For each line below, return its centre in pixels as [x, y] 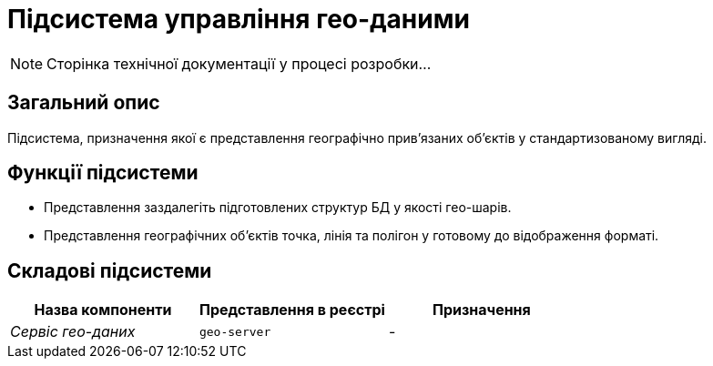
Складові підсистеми [110, 270]
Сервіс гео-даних [73, 332]
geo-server [235, 331]
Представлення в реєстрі [292, 310]
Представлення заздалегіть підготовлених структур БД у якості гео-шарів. [278, 208]
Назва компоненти [103, 310]
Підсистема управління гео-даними [239, 19]
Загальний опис [84, 103]
